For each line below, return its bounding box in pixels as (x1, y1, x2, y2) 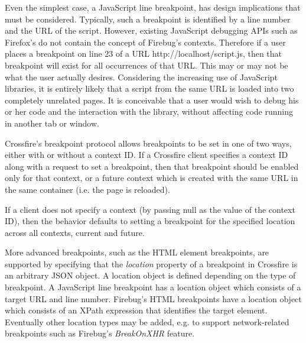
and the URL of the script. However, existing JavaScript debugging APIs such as (5, 24, 298, 37)
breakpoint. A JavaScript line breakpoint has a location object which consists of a (5, 281, 301, 293)
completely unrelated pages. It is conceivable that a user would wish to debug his (5, 93, 299, 106)
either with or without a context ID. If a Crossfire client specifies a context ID (5, 148, 288, 161)
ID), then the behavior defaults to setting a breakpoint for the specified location (5, 215, 295, 227)
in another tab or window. (5, 117, 99, 129)
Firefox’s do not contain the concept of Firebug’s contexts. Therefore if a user (5, 35, 286, 48)
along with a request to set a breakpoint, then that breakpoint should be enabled (5, 160, 299, 172)
